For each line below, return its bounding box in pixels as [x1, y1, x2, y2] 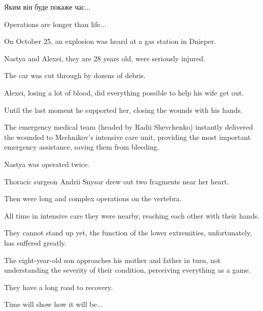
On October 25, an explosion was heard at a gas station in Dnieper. [4, 36, 216, 46]
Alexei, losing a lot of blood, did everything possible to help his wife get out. [4, 87, 244, 98]
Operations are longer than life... [4, 18, 107, 29]
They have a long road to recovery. [4, 281, 113, 292]
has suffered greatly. [4, 237, 66, 248]
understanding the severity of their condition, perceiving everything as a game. [4, 265, 251, 275]
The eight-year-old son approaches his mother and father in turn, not [4, 254, 221, 265]
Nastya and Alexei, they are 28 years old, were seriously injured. [4, 53, 206, 63]
